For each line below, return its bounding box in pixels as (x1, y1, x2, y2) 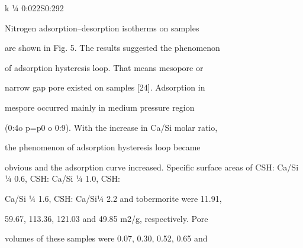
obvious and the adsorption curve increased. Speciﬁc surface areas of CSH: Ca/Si (5, 160, 299, 173)
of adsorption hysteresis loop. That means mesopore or (5, 61, 204, 73)
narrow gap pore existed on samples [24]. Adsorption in (5, 81, 205, 94)
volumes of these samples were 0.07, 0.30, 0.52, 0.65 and (5, 232, 208, 244)
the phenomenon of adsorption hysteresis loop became (5, 141, 201, 153)
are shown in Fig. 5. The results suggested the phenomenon (5, 41, 220, 54)
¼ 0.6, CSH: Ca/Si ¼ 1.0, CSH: (5, 172, 120, 185)
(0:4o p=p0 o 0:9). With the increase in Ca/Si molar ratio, (5, 121, 218, 133)
